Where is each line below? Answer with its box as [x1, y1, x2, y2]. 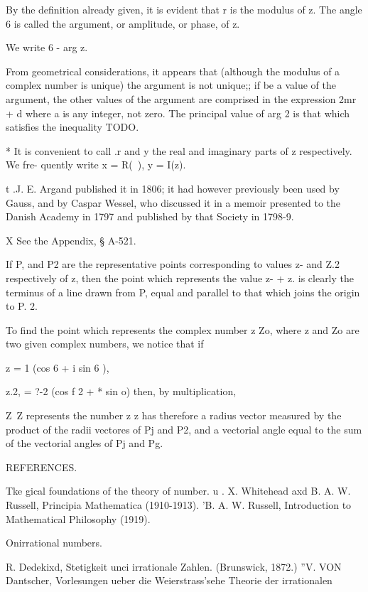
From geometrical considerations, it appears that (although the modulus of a [6, 63, 340, 78]
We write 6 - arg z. [6, 40, 88, 55]
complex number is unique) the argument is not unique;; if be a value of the [6, 77, 336, 92]
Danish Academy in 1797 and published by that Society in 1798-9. [6, 209, 294, 224]
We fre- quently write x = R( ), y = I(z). [6, 157, 186, 172]
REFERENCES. [6, 459, 77, 474]
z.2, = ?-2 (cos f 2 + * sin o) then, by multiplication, [6, 384, 237, 399]
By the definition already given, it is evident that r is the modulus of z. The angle [6, 2, 362, 16]
